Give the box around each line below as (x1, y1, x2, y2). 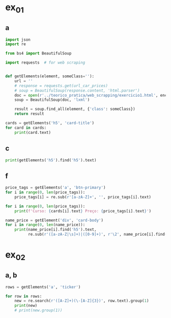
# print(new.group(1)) (14, 308, 63, 313)
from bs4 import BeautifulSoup (5, 51, 72, 56)
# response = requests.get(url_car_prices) (14, 83, 108, 88)
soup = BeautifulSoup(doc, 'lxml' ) (14, 97, 90, 103)
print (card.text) (14, 130, 51, 135)
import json (5, 37, 31, 42)
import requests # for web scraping (5, 60, 85, 65)
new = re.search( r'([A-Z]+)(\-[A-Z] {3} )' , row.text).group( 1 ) (14, 298, 149, 304)
